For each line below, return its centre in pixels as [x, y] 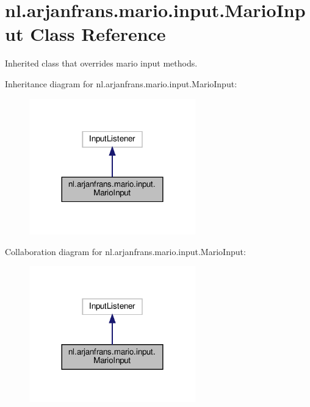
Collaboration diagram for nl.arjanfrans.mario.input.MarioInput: [125, 251]
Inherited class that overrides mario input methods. [101, 63]
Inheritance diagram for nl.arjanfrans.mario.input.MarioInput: [121, 83]
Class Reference [98, 34]
